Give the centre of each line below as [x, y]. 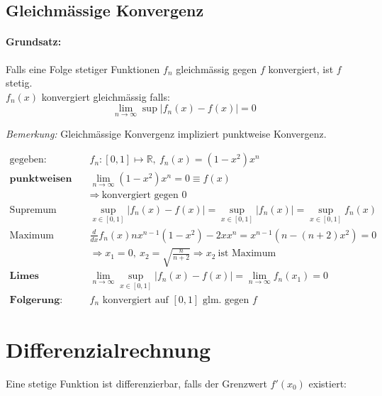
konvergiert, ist [301, 68]
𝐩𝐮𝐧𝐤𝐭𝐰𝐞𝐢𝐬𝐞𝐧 [41, 179]
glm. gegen [226, 300]
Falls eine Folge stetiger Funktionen [83, 68]
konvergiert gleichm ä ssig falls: [106, 96]
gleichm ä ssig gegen [217, 68]
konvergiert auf [135, 300]
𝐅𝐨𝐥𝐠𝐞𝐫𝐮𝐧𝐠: [36, 300]
